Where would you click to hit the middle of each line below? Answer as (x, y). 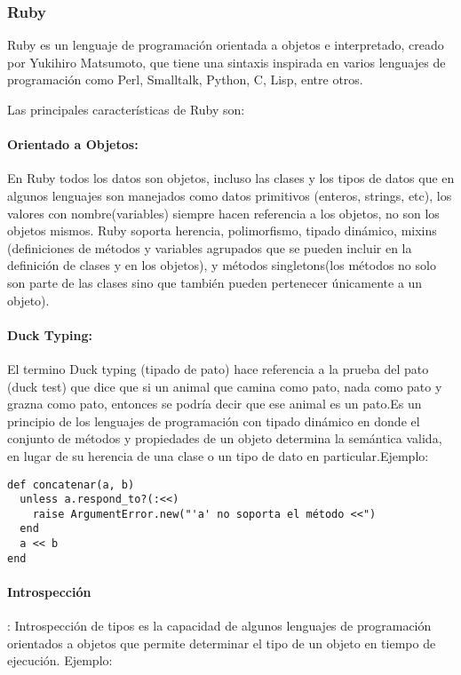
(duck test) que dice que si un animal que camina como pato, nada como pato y (225, 386)
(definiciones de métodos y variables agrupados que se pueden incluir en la (210, 247)
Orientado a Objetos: (73, 144)
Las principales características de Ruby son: (126, 109)
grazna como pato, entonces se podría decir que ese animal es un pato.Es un (215, 404)
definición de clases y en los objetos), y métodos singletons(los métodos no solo (222, 265)
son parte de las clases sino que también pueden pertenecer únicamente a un (215, 282)
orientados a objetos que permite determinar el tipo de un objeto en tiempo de (222, 643)
